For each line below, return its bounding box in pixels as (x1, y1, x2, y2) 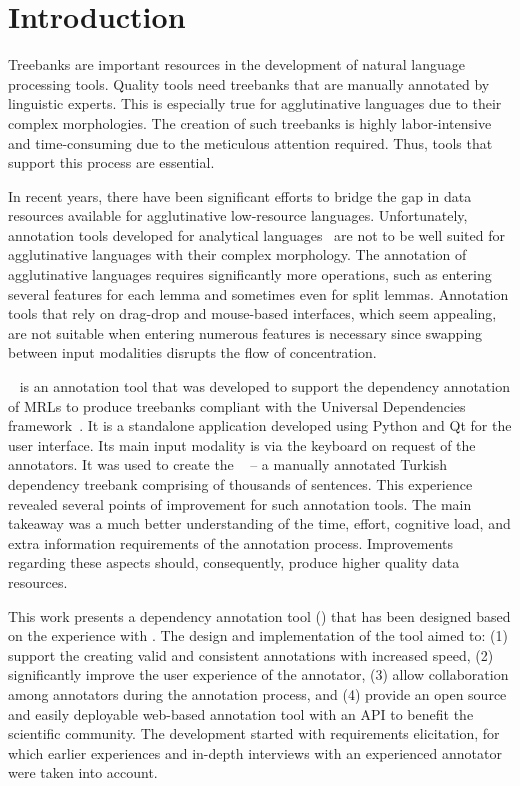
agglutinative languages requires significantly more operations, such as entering (8, 264, 492, 285)
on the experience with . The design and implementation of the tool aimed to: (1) (8, 625, 508, 646)
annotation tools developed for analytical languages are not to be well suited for (8, 224, 505, 245)
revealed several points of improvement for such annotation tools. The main (8, 493, 472, 514)
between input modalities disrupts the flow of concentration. (8, 342, 377, 363)
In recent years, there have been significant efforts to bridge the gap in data (8, 185, 472, 206)
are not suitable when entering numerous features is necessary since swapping (8, 322, 483, 343)
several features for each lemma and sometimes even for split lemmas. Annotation (8, 283, 509, 304)
